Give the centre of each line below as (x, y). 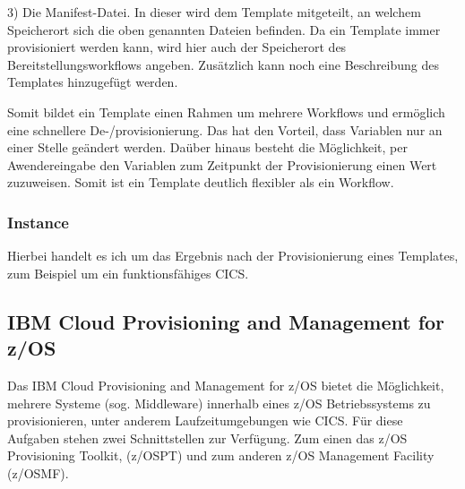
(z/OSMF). (38, 472)
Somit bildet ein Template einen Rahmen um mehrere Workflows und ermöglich (226, 112)
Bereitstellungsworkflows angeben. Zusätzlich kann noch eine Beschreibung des (224, 64)
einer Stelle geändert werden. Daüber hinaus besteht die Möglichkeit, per (208, 147)
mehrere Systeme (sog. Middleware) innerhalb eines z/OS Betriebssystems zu (219, 403)
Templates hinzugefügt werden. (93, 82)
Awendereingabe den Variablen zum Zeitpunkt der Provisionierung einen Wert (222, 164)
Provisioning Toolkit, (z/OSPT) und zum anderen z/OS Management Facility (221, 455)
